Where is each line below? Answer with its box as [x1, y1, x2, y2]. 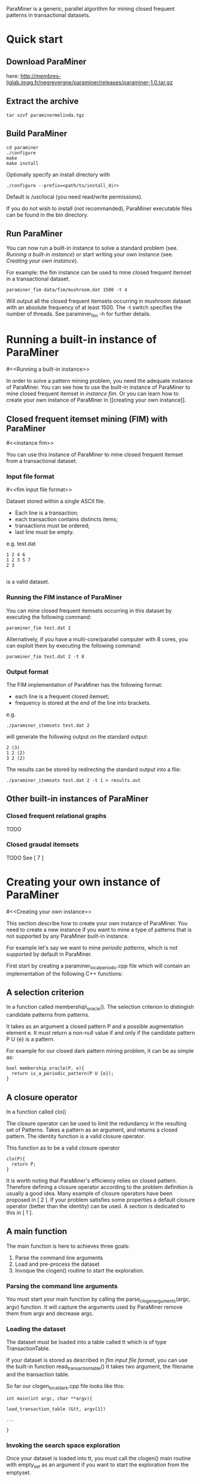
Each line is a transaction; [14, 509, 79, 516]
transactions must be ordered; [14, 522, 90, 529]
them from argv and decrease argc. [6, 1309, 94, 1317]
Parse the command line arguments [14, 1254, 103, 1261]
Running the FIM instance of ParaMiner [6, 593, 122, 601]
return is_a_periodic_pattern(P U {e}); [11, 1071, 114, 1077]
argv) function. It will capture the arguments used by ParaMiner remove [6, 1303, 183, 1310]
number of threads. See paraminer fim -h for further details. [6, 310, 151, 319]
